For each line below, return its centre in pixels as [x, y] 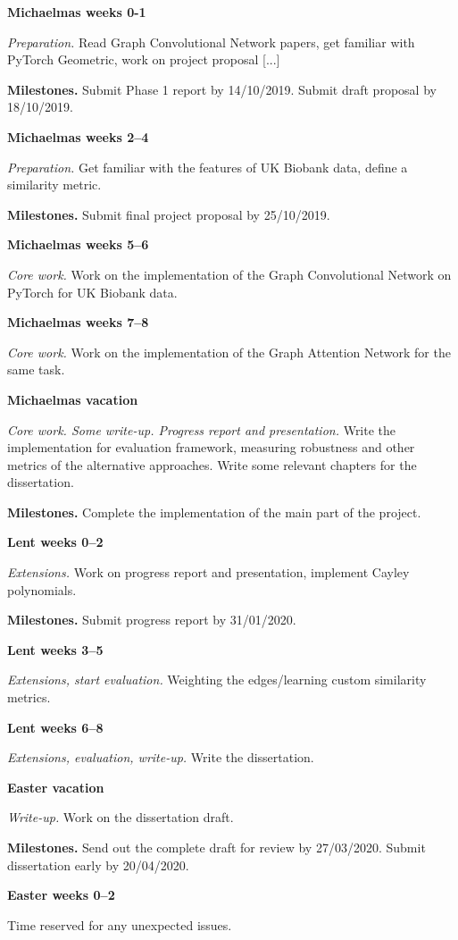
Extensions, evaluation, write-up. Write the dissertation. [161, 757]
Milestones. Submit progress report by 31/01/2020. [152, 620]
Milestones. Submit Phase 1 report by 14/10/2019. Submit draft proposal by [222, 89]
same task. [36, 369]
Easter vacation [56, 787]
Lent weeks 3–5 [55, 649]
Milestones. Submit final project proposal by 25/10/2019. [169, 214]
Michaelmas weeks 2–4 [78, 136]
